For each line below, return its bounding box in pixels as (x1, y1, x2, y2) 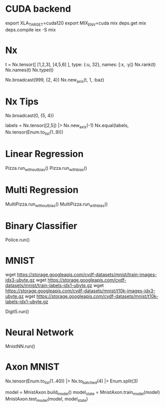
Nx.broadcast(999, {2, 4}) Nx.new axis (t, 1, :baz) (5, 77, 104, 84)
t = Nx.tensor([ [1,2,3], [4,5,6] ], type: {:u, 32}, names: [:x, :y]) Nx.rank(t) (5, 61, 156, 67)
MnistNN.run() (5, 343, 36, 349)
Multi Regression (5, 184, 79, 195)
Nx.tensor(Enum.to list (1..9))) (5, 129, 64, 136)
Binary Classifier (5, 220, 77, 232)
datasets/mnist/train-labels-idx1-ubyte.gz (5, 283, 93, 289)
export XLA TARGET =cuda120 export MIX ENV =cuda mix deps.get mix (5, 20, 147, 27)
